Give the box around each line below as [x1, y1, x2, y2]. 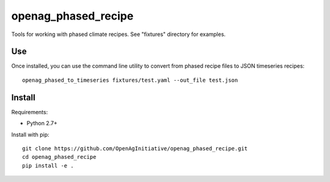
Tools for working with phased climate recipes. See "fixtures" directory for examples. [11, 31, 226, 38]
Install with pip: [11, 131, 50, 138]
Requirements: [11, 108, 48, 115]
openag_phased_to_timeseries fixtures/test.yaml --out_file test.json [22, 76, 238, 84]
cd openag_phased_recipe [22, 153, 97, 161]
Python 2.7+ [26, 120, 58, 127]
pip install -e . [22, 162, 74, 169]
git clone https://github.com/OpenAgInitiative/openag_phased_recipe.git [22, 145, 248, 152]
